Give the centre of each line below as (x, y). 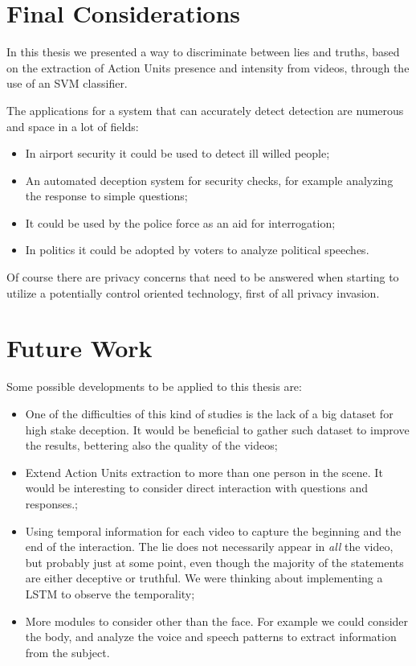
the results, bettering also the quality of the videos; (151, 445)
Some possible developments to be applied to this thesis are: (154, 386)
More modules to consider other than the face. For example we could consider (217, 621)
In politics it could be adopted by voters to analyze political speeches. (197, 250)
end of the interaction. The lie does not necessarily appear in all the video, (209, 547)
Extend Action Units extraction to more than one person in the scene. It (204, 472)
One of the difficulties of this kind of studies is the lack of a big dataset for (209, 413)
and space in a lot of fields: (73, 126)
